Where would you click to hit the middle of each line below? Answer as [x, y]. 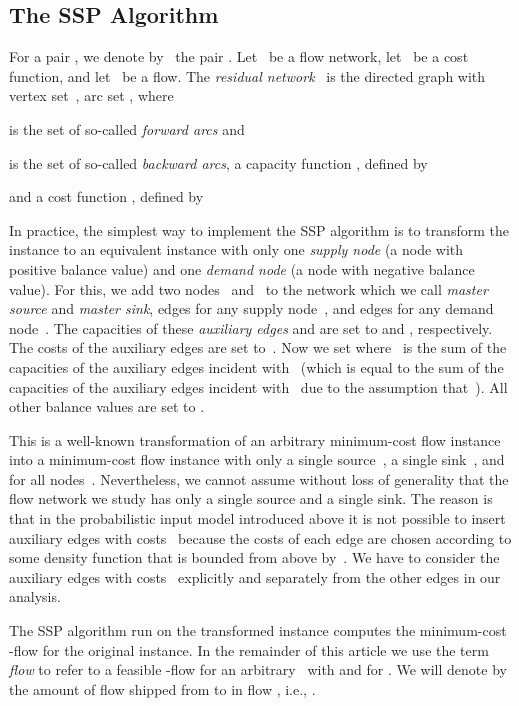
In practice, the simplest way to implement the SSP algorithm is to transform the [259, 229]
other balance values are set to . [107, 406]
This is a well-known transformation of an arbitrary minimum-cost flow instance [255, 439]
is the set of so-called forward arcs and [127, 128]
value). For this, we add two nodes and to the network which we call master [248, 288]
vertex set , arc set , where [91, 95]
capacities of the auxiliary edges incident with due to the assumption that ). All [258, 386]
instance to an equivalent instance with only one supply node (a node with [236, 249]
